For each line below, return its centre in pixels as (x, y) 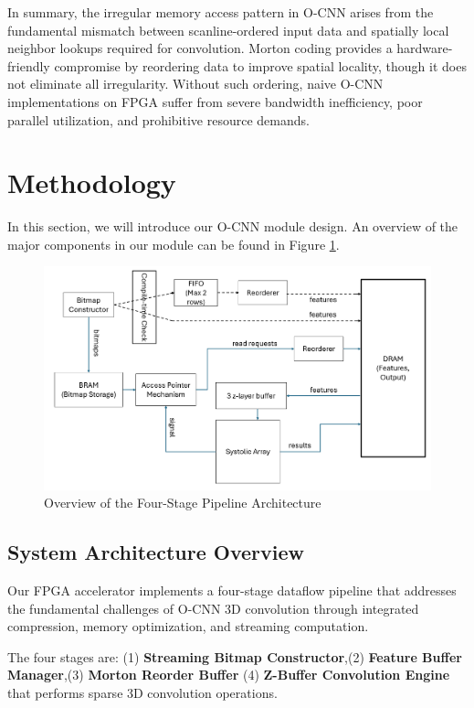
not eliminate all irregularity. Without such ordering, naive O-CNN (195, 84)
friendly (29, 65)
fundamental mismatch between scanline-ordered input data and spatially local (228, 30)
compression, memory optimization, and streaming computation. (188, 626)
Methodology (92, 182)
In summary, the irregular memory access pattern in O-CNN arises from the (221, 12)
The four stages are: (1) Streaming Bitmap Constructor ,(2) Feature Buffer (235, 656)
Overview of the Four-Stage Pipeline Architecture (183, 503)
